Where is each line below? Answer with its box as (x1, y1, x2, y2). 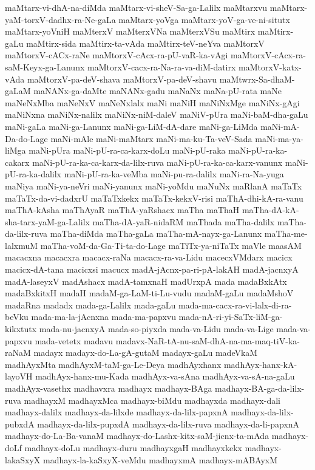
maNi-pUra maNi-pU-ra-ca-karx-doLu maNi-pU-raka (29, 144, 226, 157)
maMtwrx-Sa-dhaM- (219, 72, 295, 85)
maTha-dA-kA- (242, 203, 299, 216)
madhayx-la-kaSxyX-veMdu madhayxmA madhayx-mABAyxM (43, 453, 278, 466)
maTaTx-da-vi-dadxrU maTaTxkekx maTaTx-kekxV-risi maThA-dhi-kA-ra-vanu (5, 191, 303, 204)
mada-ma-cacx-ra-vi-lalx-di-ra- (178, 298, 292, 311)
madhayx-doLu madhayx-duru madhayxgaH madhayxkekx (24, 441, 242, 454)
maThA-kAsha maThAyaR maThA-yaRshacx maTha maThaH (5, 203, 240, 216)
